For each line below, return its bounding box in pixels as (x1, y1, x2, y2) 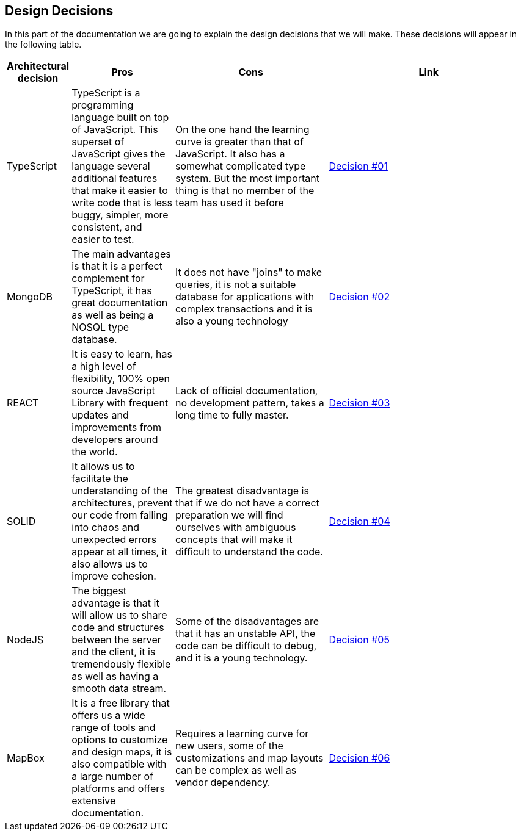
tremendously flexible (71, 658, 171, 671)
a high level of (71, 360, 136, 373)
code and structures (71, 621, 164, 634)
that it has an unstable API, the (175, 627, 316, 640)
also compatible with (71, 758, 167, 771)
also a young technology (175, 315, 288, 328)
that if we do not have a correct (175, 497, 319, 510)
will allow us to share (71, 609, 167, 622)
